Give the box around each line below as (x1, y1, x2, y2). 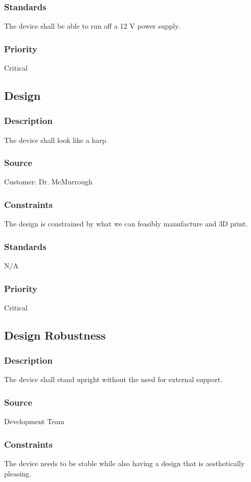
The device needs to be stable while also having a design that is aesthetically (4, 458, 245, 469)
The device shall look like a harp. (4, 134, 108, 145)
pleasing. (4, 468, 31, 478)
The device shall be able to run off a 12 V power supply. (4, 20, 180, 31)
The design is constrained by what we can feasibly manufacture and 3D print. (4, 218, 248, 229)
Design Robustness (4, 327, 106, 343)
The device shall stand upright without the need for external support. (4, 374, 223, 385)
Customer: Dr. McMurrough (4, 176, 93, 187)
